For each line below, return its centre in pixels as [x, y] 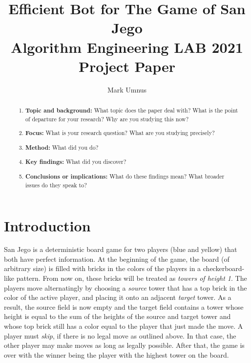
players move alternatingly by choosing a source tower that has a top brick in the [125, 287]
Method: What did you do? [62, 147]
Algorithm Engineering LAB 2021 [127, 47]
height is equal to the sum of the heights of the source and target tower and [117, 316]
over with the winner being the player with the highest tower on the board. [116, 354]
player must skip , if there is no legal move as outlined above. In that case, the [120, 335]
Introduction [47, 226]
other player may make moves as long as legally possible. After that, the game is [124, 345]
